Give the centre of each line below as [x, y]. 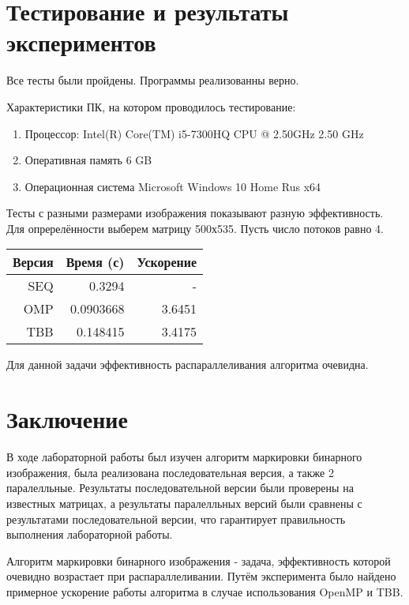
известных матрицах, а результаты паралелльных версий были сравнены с [184, 503]
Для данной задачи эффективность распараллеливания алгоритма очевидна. [188, 365]
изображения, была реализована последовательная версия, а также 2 [170, 472]
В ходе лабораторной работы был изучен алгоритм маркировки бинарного [184, 457]
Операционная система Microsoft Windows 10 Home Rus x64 [173, 186]
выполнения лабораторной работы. [90, 534]
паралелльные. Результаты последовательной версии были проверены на [180, 488]
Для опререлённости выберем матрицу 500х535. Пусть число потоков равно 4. [195, 228]
